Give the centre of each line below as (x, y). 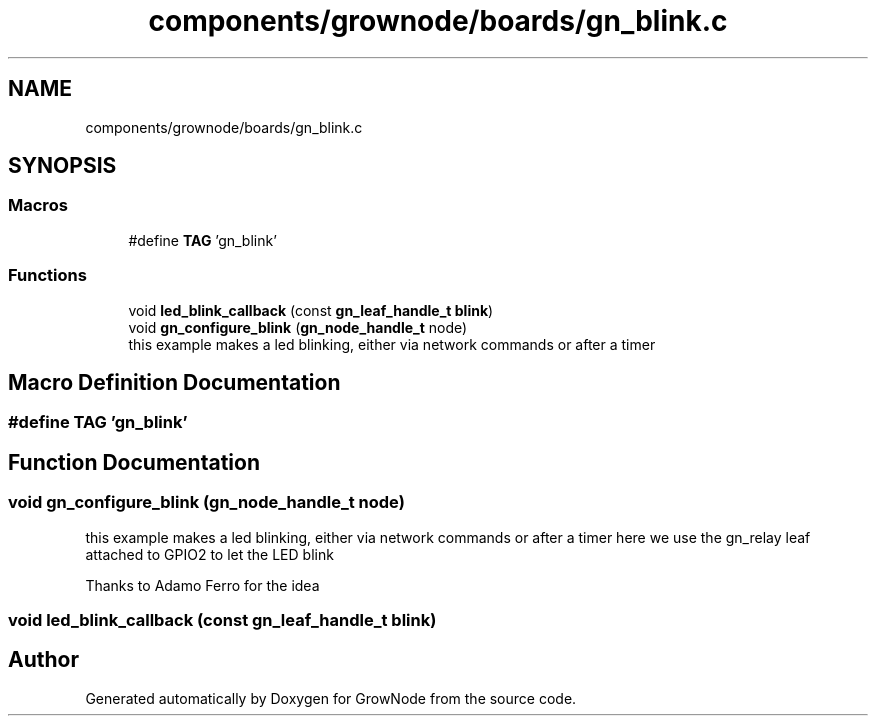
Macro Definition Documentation (174, 382)
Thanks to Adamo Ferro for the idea (202, 585)
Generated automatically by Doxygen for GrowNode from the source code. (331, 698)
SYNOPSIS (62, 166)
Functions (47, 275)
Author (43, 660)
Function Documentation (134, 462)
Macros (38, 205)
